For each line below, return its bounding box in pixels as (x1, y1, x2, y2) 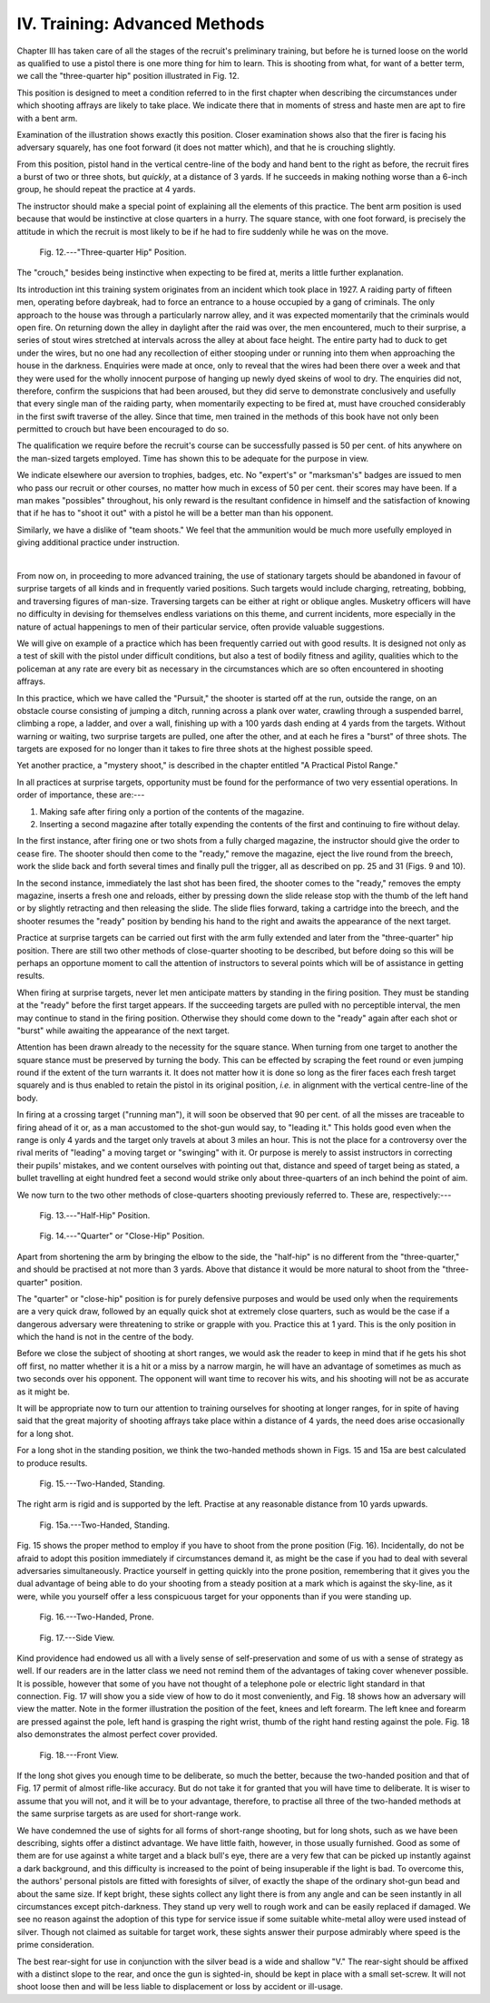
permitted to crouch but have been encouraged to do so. (16, 424, 230, 435)
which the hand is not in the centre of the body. (16, 1332, 194, 1343)
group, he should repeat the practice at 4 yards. (16, 184, 196, 195)
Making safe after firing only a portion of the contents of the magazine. (39, 806, 305, 816)
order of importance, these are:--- (16, 789, 145, 800)
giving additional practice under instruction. (16, 537, 181, 548)
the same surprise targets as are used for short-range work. (16, 1808, 241, 1819)
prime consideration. (16, 1939, 94, 1950)
